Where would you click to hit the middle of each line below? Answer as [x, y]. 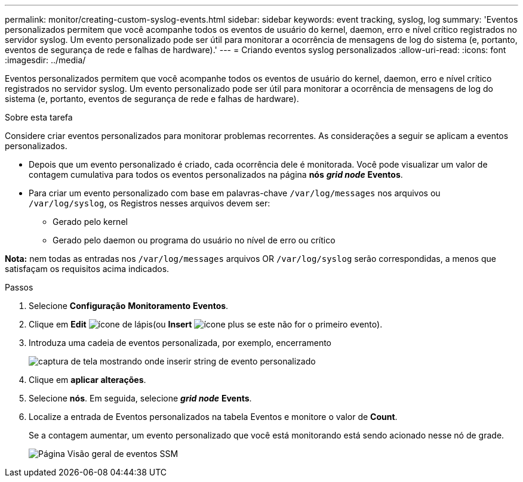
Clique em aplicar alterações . [87, 380]
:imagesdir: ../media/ [45, 60]
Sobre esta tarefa [39, 117]
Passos [19, 287]
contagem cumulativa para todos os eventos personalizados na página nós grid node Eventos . [216, 174]
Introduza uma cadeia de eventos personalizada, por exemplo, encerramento [180, 343]
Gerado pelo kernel [90, 222]
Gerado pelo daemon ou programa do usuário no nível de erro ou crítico [194, 240]
